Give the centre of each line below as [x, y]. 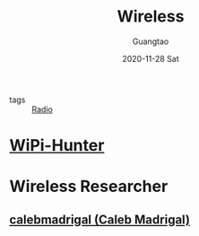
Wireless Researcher [89, 187]
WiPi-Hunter [57, 146]
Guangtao [151, 41]
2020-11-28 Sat [151, 58]
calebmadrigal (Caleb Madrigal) [100, 219]
